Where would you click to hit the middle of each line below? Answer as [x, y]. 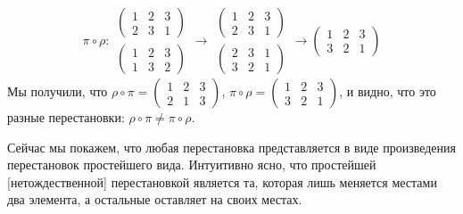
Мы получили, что [58, 91]
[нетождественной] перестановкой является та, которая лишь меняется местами [222, 181]
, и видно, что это [388, 91]
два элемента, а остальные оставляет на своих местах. [155, 199]
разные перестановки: [66, 117]
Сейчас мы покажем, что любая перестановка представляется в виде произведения [231, 147]
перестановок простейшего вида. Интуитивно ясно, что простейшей [192, 165]
